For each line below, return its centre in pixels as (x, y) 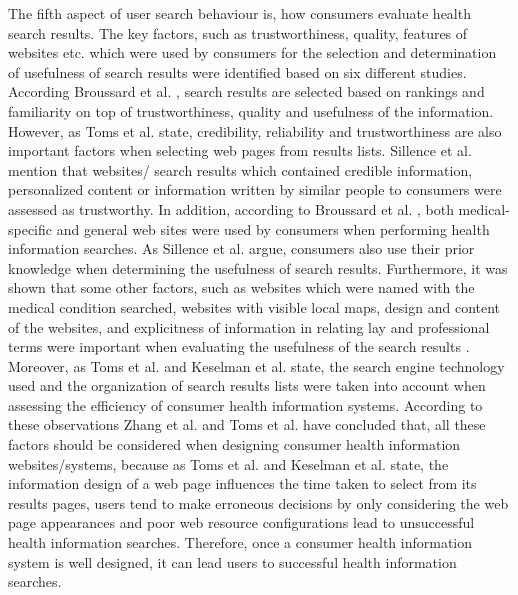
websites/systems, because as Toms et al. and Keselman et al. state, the (228, 463)
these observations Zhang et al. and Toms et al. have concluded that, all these (247, 424)
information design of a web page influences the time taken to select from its (242, 483)
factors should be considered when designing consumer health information (234, 444)
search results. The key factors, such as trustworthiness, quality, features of (238, 32)
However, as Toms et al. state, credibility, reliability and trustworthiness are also (255, 130)
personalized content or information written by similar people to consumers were (255, 189)
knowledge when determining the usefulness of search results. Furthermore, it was (258, 267)
